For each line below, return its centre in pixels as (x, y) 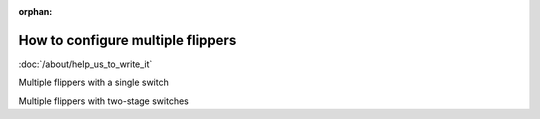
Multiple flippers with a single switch (93, 82)
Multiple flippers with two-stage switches (103, 101)
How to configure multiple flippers (127, 40)
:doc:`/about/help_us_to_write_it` (85, 64)
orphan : (35, 11)
